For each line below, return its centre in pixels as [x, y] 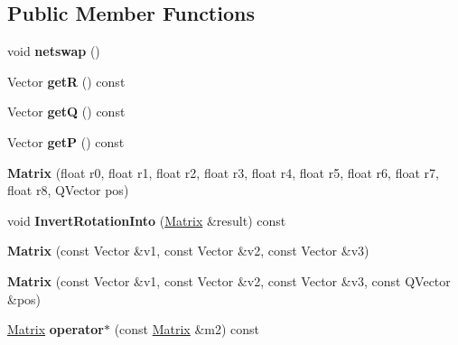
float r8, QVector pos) [68, 190]
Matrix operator [56, 329]
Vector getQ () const [66, 112]
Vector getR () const [66, 81]
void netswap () [54, 51]
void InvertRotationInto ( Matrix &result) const [147, 220]
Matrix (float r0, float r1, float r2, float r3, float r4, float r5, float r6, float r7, [223, 172]
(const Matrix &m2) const [187, 329]
